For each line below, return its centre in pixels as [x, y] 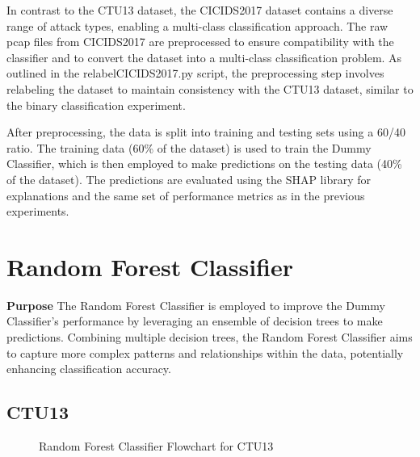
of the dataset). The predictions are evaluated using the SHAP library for [189, 179]
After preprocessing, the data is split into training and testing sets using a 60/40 [206, 132]
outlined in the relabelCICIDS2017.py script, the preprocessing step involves [195, 73]
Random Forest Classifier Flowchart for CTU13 [156, 446]
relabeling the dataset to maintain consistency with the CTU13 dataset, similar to [210, 88]
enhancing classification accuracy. [89, 369]
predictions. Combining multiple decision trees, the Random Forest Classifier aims [210, 337]
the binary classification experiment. [96, 105]
